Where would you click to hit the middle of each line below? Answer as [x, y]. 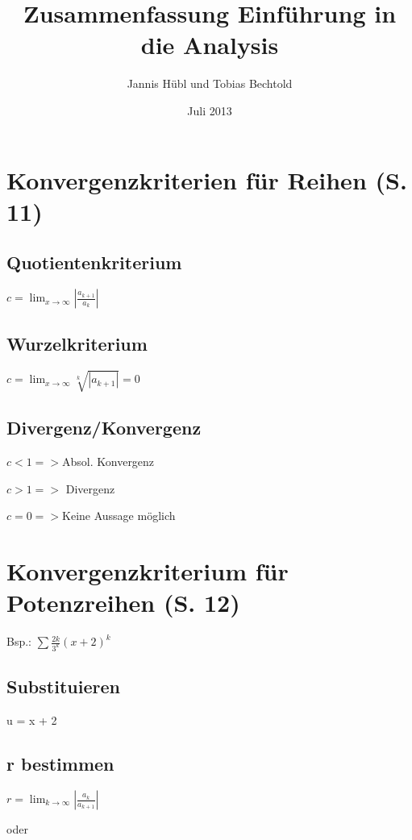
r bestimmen [60, 764]
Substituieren [63, 686]
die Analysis [210, 45]
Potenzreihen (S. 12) [123, 603]
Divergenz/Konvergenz [104, 428]
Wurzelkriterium [77, 344]
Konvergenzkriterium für [148, 571]
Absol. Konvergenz [108, 462]
